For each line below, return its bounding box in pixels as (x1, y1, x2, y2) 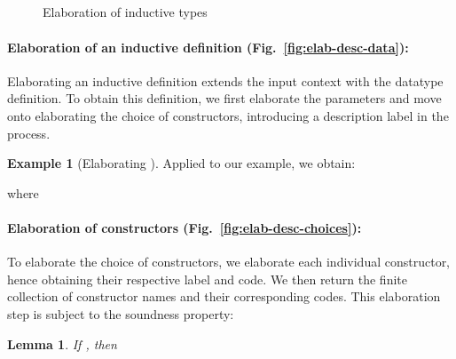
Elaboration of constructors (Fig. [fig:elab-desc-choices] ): (7, 218, 362, 236)
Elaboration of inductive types (43, 3, 208, 21)
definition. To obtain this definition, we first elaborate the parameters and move (7, 89, 442, 108)
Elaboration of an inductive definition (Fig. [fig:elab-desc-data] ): (7, 37, 409, 56)
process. (7, 124, 51, 142)
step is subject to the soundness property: (7, 304, 234, 323)
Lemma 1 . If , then (7, 334, 117, 353)
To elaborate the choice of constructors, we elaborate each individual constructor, (7, 252, 451, 271)
